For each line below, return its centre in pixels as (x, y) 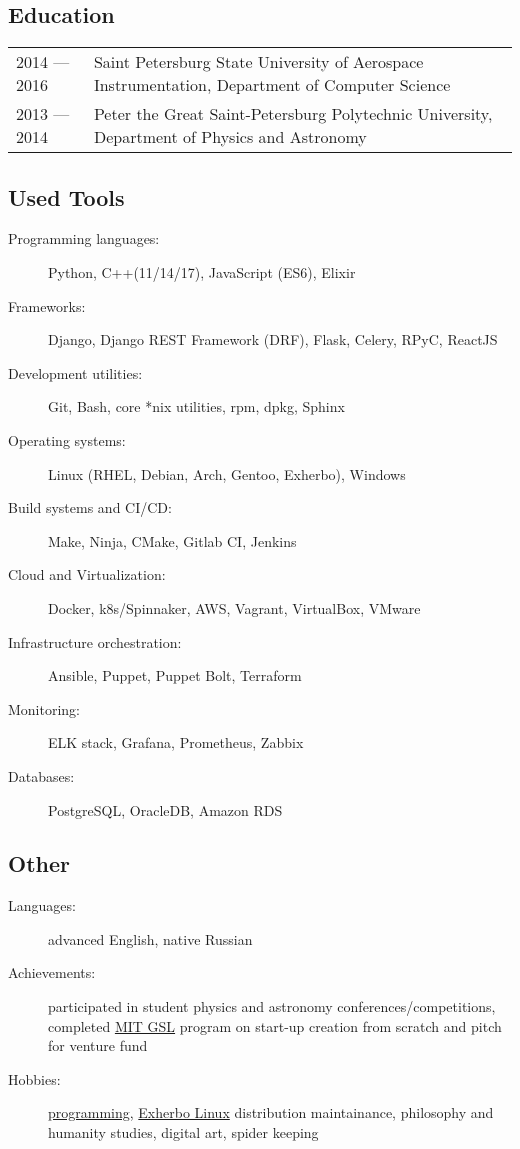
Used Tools (66, 196)
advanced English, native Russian (150, 938)
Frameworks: (47, 305)
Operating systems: (67, 439)
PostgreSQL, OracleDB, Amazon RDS (165, 809)
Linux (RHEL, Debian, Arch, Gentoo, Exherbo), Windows (227, 473)
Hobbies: (34, 1078)
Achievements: (52, 972)
